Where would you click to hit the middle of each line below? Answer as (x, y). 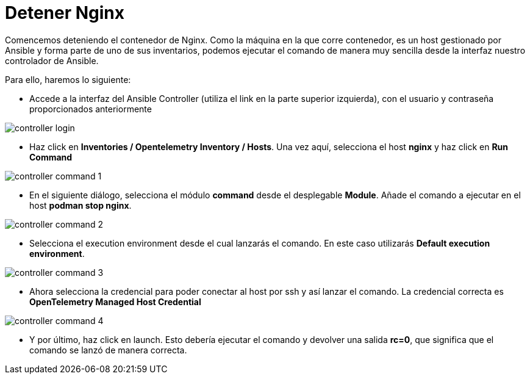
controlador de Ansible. (52, 60)
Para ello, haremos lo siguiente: (68, 79)
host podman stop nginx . (81, 205)
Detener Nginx (65, 13)
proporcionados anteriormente (91, 109)
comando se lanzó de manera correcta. (108, 350)
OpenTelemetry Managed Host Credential (115, 301)
